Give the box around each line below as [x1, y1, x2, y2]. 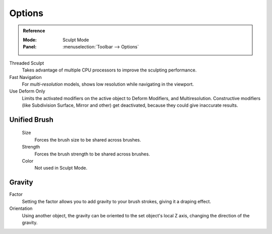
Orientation [9, 205, 33, 211]
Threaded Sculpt [9, 60, 44, 66]
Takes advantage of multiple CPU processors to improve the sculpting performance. [22, 67, 197, 73]
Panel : [23, 44, 37, 50]
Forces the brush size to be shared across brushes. [34, 136, 141, 143]
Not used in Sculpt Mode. [34, 165, 88, 171]
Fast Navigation [9, 74, 42, 80]
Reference [23, 28, 45, 34]
